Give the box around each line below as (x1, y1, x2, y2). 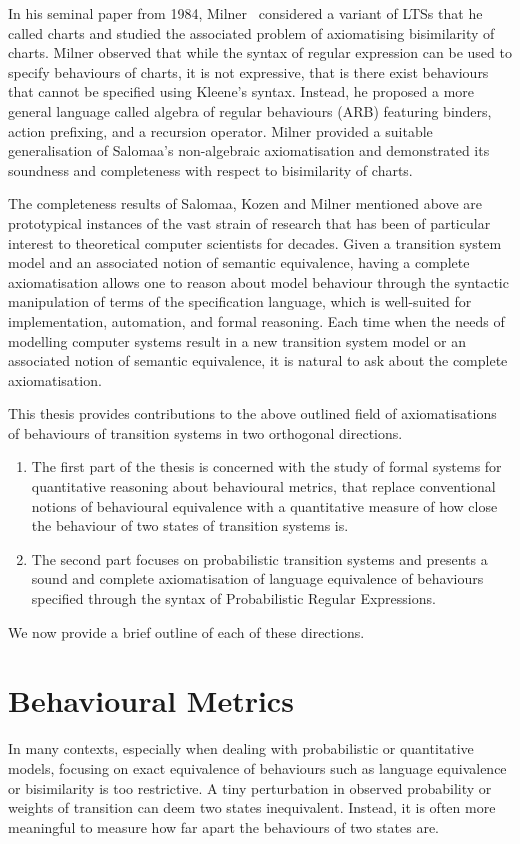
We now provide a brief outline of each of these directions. (8, 621, 365, 642)
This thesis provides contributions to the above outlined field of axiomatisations (8, 403, 497, 424)
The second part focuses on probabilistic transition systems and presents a (31, 548, 488, 569)
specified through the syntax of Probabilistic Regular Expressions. (31, 588, 436, 609)
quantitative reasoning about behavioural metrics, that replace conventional (31, 476, 496, 497)
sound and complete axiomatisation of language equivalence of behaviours (31, 568, 484, 589)
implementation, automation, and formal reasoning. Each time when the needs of (8, 310, 505, 331)
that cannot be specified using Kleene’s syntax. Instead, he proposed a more (8, 81, 475, 102)
